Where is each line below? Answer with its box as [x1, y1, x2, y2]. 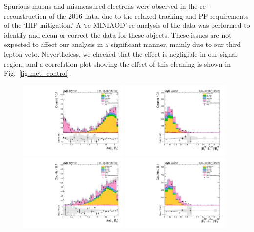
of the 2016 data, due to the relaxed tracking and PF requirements [48, 10, 249, 21]
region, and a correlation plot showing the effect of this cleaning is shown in [4, 58, 231, 69]
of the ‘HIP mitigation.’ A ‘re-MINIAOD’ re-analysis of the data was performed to [4, 20, 250, 30]
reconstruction [4, 10, 47, 21]
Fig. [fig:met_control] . [4, 68, 71, 78]
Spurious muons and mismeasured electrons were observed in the [4, 1, 198, 11]
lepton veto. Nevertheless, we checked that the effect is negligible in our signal [4, 48, 237, 59]
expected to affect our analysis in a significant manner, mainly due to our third [4, 39, 241, 49]
